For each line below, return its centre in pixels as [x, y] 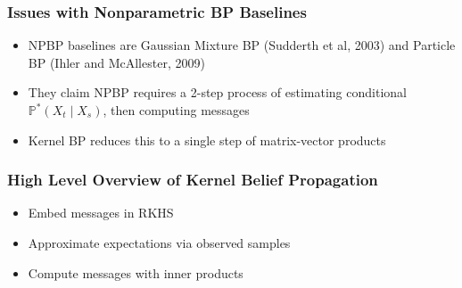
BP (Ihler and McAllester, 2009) [116, 62]
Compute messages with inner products [136, 272]
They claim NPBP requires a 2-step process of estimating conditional [217, 92]
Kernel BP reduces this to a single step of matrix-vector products [207, 140]
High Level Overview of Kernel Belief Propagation [193, 180]
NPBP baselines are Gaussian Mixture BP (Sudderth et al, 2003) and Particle [242, 45]
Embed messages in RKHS [101, 213]
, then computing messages [176, 110]
